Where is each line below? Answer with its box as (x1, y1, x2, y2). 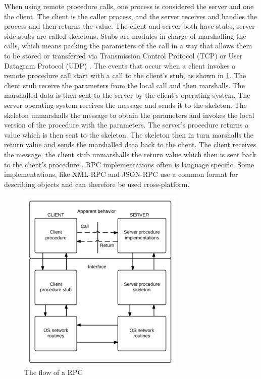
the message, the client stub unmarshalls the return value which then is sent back (4, 149, 256, 159)
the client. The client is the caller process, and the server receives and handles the (4, 11, 257, 21)
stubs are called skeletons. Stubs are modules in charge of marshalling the (18, 30, 246, 41)
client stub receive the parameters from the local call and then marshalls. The (4, 80, 245, 90)
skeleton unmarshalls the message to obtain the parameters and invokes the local (4, 109, 254, 120)
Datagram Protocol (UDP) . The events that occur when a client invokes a (4, 60, 236, 71)
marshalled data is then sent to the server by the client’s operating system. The (4, 90, 250, 100)
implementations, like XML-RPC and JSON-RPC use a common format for (4, 169, 238, 179)
